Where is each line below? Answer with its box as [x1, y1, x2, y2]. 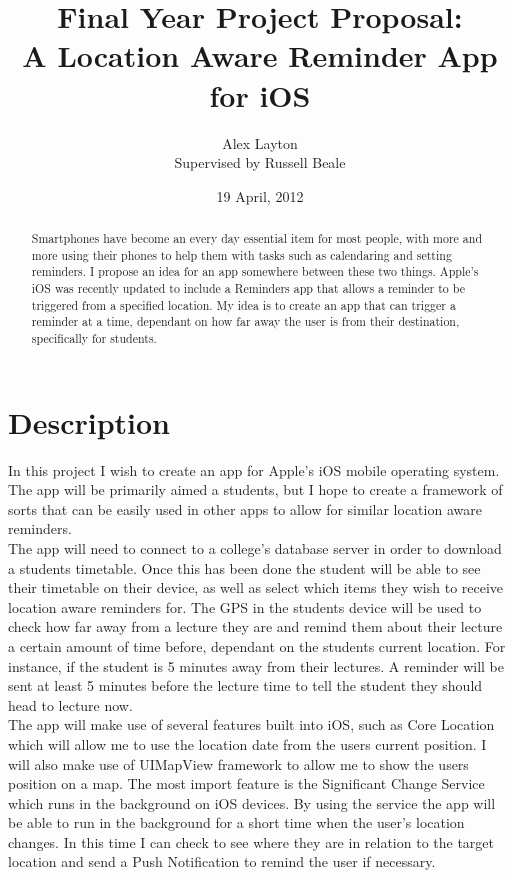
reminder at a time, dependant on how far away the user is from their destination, [31, 313, 460, 330]
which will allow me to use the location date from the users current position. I [8, 733, 487, 754]
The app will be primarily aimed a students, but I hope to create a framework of [8, 479, 503, 500]
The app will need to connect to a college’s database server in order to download [8, 537, 502, 558]
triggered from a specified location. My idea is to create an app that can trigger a [31, 296, 456, 313]
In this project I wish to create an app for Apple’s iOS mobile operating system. [8, 459, 500, 480]
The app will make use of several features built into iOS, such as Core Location [8, 714, 495, 735]
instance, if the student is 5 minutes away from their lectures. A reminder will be [8, 655, 504, 676]
